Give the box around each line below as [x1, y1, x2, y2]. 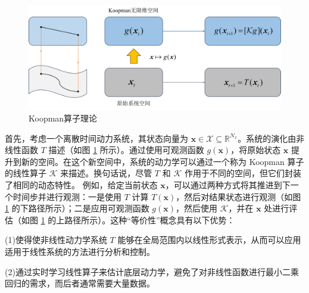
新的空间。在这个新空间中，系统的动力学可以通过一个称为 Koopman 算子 [21, 155, 304, 167]
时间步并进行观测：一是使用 [13, 190, 121, 202]
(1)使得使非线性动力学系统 [5, 233, 107, 246]
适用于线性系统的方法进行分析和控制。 [5, 245, 155, 257]
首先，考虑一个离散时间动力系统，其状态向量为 [5, 132, 188, 144]
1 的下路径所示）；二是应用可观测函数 [5, 202, 149, 214]
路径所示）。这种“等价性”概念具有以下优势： [64, 213, 235, 226]
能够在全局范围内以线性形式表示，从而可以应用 [117, 233, 301, 246]
